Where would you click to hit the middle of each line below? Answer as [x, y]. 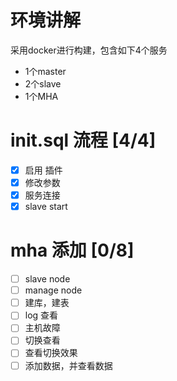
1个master [45, 71]
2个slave [43, 83]
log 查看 [41, 315]
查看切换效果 [51, 353]
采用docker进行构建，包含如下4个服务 [89, 50]
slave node [47, 279]
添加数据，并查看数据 [68, 365]
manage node [53, 290]
